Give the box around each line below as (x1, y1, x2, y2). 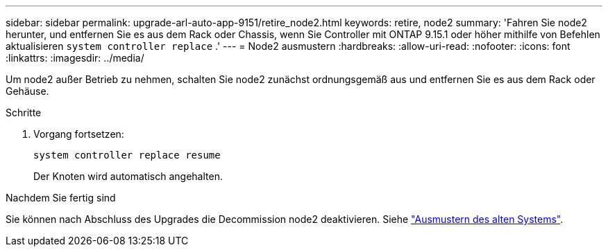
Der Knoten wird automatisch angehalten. (33, 170, 223, 182)
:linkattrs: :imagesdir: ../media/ (6, 52, 144, 64)
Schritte (6, 107, 42, 118)
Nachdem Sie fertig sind (6, 192, 116, 204)
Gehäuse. (6, 85, 49, 97)
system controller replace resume (33, 150, 221, 161)
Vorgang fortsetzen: (33, 128, 124, 140)
